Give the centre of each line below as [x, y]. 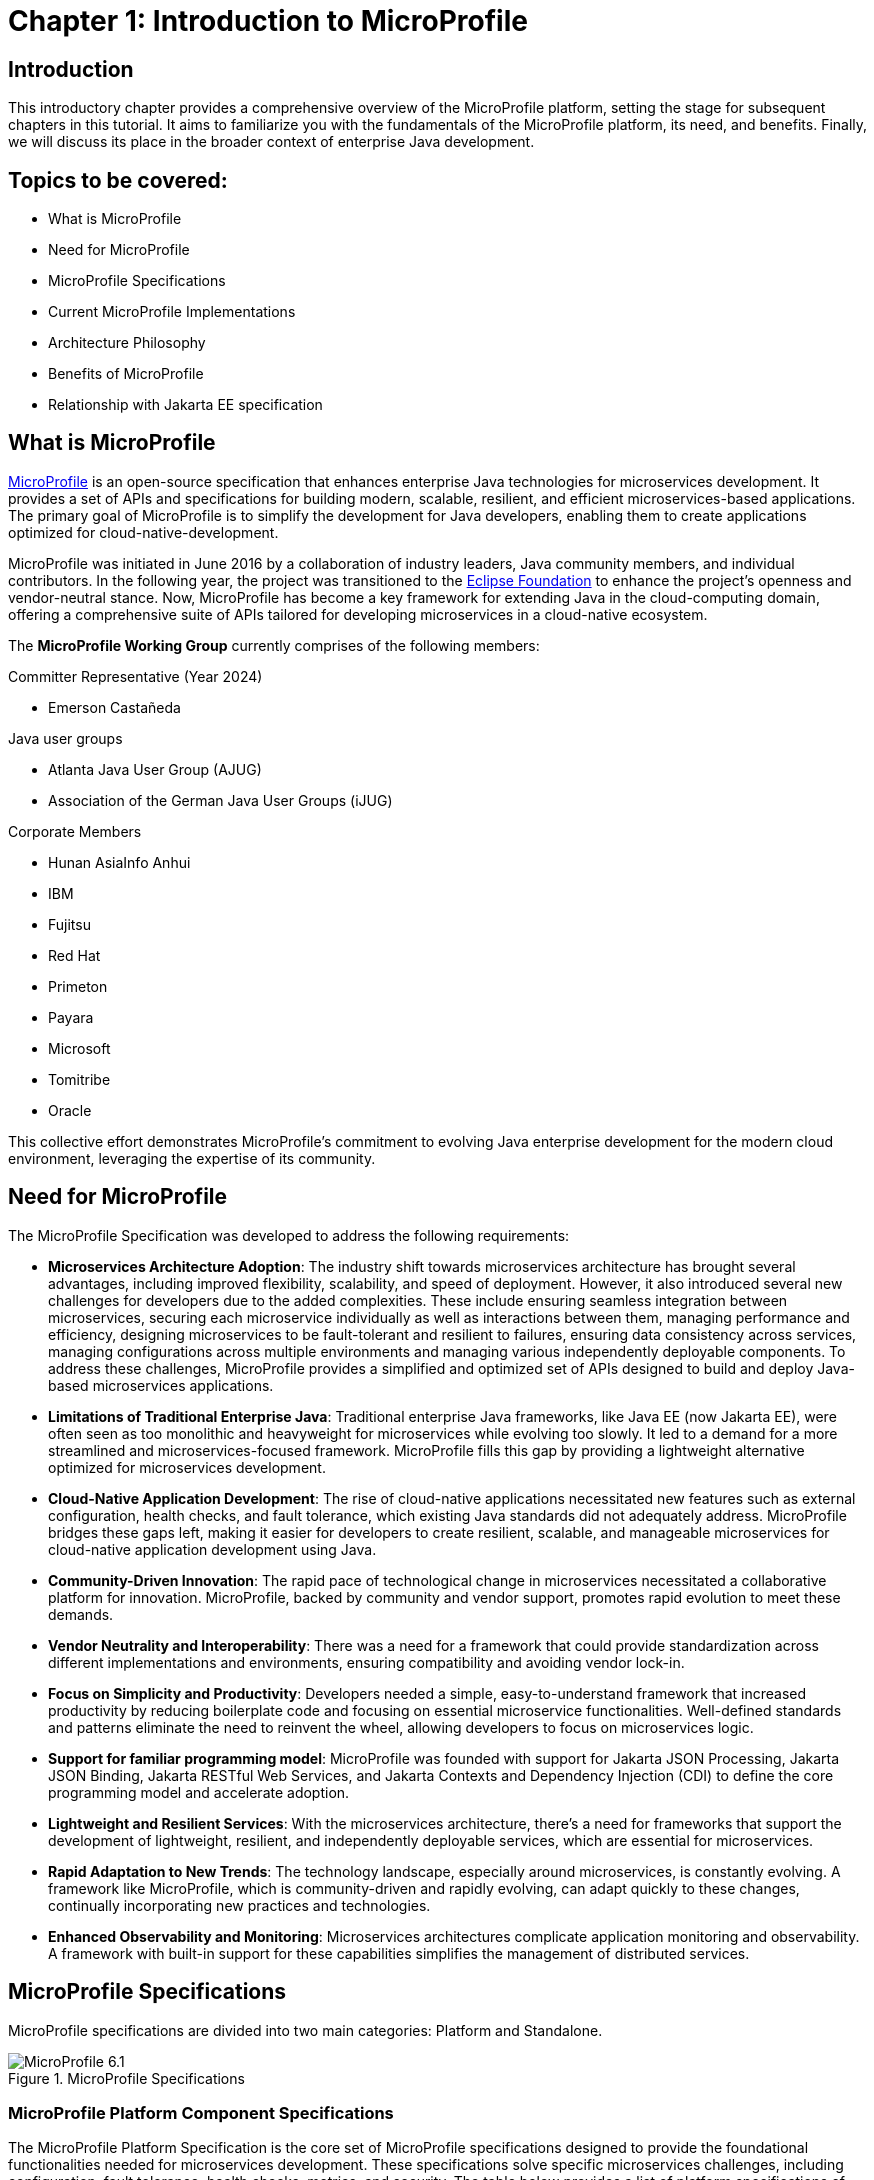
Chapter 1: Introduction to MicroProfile [268, 21]
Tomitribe [79, 1079]
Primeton [78, 986]
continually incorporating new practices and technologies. [239, 1905]
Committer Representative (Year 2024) [135, 676]
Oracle [70, 1110]
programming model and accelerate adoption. [199, 1792]
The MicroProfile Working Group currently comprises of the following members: [274, 645]
